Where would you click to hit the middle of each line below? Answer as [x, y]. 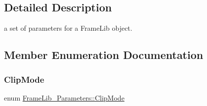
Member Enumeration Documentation [104, 55]
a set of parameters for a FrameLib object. [68, 28]
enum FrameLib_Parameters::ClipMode [64, 97]
